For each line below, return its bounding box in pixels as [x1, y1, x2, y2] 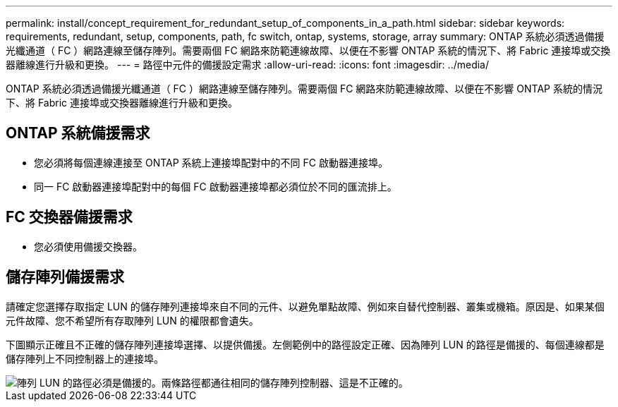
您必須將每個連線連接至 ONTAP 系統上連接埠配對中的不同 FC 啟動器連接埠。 [34, 156, 388, 169]
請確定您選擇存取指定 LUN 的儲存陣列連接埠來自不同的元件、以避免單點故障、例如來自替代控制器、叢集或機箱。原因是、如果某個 [6, 300, 605, 312]
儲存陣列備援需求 [6, 268, 124, 286]
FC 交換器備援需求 [6, 208, 133, 226]
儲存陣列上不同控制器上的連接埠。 [6, 352, 164, 365]
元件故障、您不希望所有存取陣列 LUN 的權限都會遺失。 [6, 314, 259, 327]
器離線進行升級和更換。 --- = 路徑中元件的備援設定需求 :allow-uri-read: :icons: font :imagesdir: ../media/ [6, 59, 490, 71]
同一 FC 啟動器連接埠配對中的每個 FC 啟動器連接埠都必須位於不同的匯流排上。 [34, 180, 397, 193]
